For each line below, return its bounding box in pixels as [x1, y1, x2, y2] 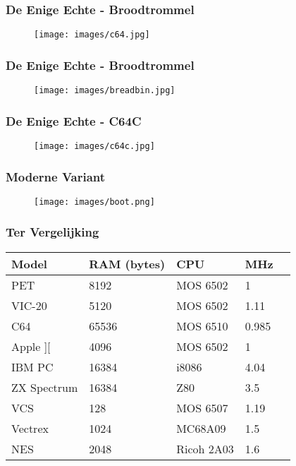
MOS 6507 [176, 399, 228, 416]
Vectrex [11, 419, 49, 436]
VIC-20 [11, 297, 47, 313]
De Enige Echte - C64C [6, 112, 142, 129]
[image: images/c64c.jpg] [34, 141, 155, 151]
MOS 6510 [176, 317, 228, 334]
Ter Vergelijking [6, 223, 99, 241]
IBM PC [11, 358, 54, 375]
